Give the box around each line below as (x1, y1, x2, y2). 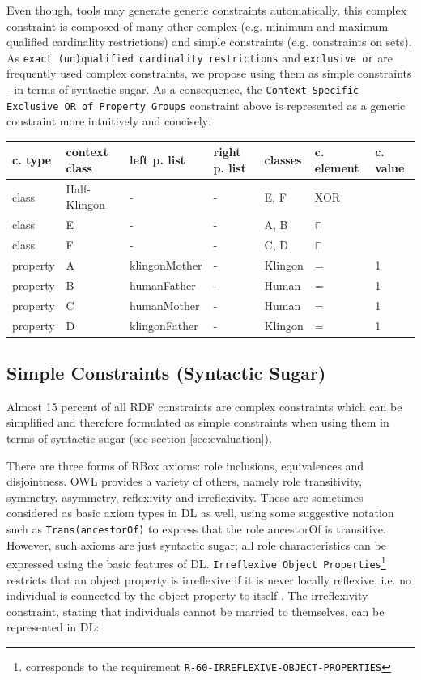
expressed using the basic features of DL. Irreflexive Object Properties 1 (6, 553, 386, 572)
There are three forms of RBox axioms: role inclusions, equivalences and (6, 457, 364, 474)
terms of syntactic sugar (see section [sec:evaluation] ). (6, 430, 272, 447)
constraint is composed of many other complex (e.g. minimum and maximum (6, 17, 389, 34)
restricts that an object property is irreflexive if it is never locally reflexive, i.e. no (6, 571, 411, 588)
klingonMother (130, 257, 202, 273)
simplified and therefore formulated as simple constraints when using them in (6, 414, 389, 431)
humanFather (130, 276, 196, 293)
